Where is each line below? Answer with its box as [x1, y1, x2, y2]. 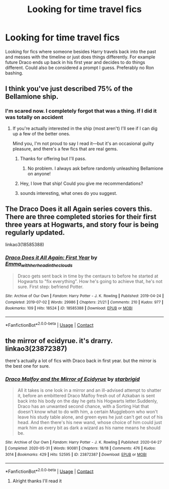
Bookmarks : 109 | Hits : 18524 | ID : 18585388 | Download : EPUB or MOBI [5, 306, 133, 311]
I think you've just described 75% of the [5, 85, 133, 93]
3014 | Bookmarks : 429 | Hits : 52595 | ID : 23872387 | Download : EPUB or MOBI [5, 452, 147, 457]
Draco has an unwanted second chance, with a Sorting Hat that [17, 403, 149, 409]
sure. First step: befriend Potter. [17, 284, 84, 290]
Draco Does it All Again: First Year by [5, 254, 98, 261]
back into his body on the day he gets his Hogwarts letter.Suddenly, [17, 398, 158, 404]
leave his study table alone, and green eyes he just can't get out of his [17, 414, 163, 420]
